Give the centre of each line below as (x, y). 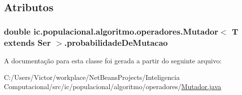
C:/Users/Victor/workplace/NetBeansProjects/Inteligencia (92, 77)
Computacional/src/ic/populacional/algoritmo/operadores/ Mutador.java (113, 86)
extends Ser (27, 42)
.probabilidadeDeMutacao (116, 42)
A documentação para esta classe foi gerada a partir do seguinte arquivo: (113, 60)
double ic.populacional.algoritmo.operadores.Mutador (111, 31)
